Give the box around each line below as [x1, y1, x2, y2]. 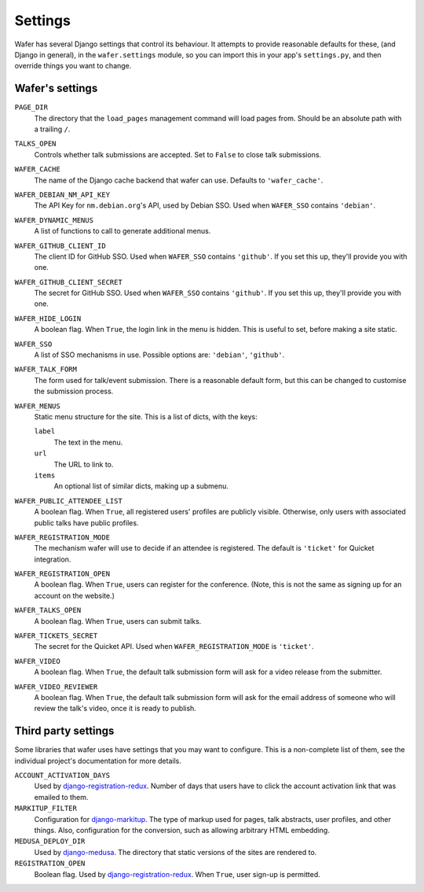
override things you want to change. [14, 61, 132, 71]
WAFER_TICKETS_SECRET [14, 632, 98, 640]
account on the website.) [34, 591, 115, 600]
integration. [34, 555, 71, 564]
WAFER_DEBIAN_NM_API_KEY [14, 190, 110, 199]
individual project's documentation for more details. [14, 756, 182, 765]
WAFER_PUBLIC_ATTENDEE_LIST [14, 496, 123, 505]
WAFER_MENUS [14, 401, 60, 411]
